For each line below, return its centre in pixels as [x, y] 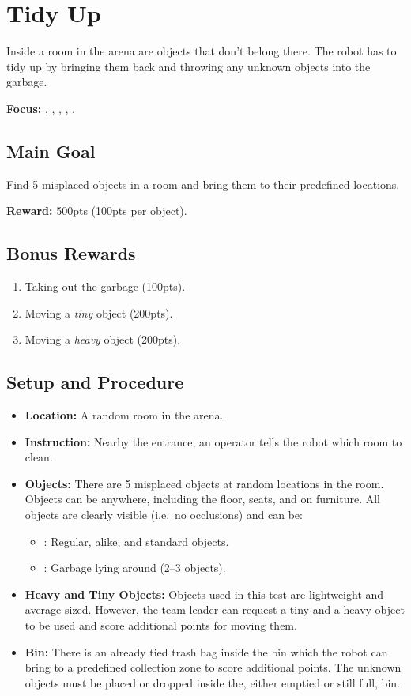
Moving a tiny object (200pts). [99, 312]
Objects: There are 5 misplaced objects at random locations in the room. [204, 483]
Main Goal [51, 150]
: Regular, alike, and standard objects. [136, 541]
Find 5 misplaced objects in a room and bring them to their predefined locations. [203, 184]
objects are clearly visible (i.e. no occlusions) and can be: [164, 515]
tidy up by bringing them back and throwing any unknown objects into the [189, 66]
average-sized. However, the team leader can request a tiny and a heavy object [215, 609]
